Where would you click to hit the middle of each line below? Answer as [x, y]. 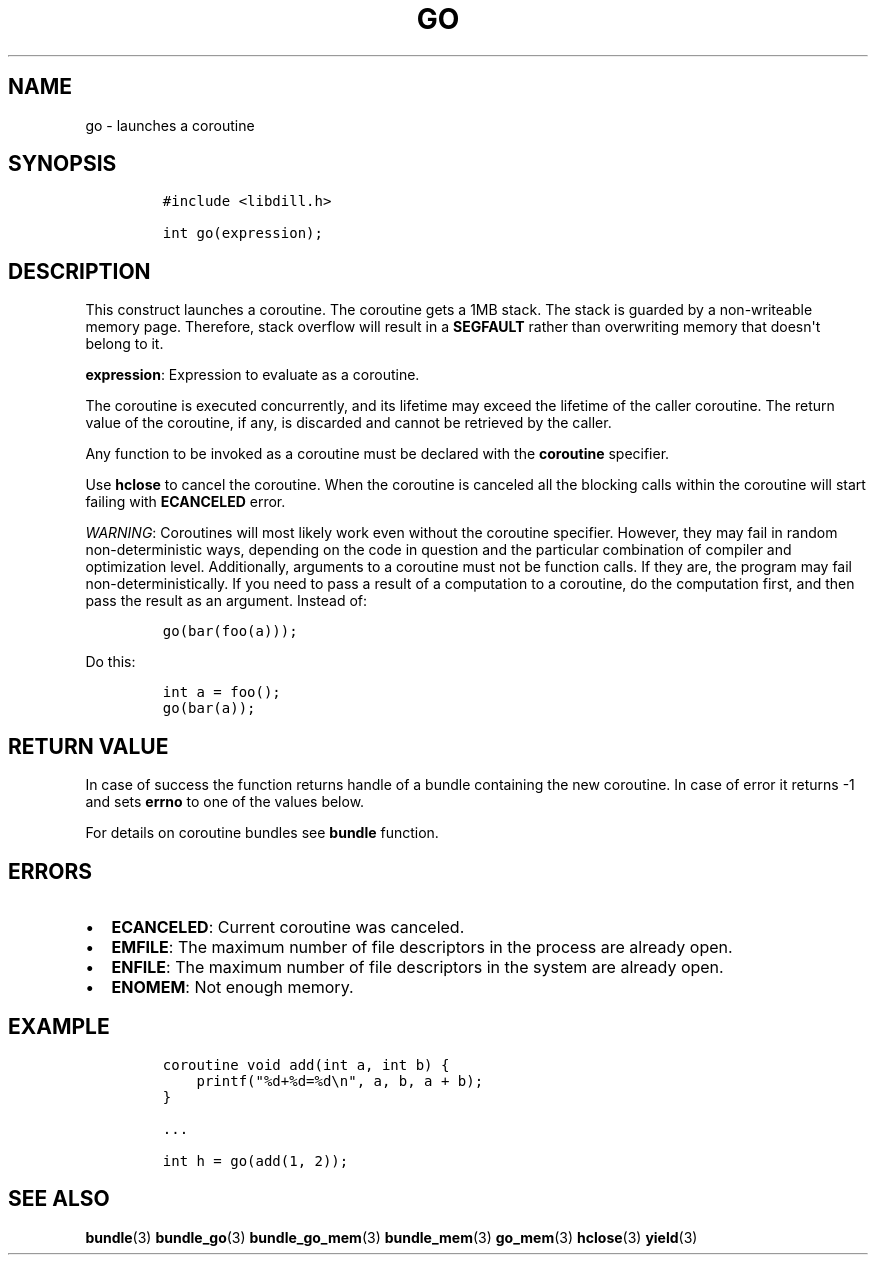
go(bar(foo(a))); [230, 631]
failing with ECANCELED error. [185, 502]
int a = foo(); [221, 692]
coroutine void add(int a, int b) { [306, 1064]
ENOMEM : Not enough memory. [232, 986]
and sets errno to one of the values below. [225, 802]
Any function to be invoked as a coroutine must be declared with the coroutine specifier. [377, 454]
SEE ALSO [59, 1199]
